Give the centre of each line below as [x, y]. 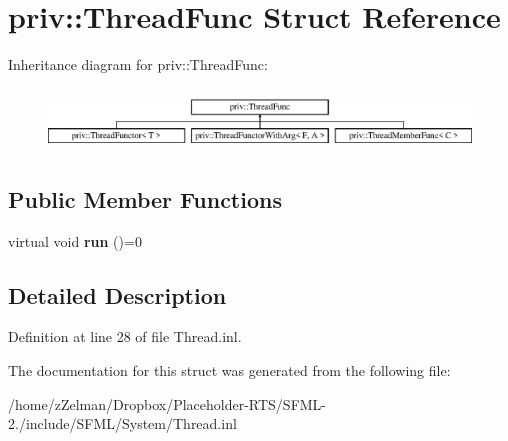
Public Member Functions [145, 198]
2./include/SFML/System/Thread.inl [122, 423]
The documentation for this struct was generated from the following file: [229, 370]
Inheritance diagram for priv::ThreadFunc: [138, 64]
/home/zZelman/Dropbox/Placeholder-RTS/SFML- [167, 403]
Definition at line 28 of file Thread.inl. [125, 336]
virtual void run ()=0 [75, 240]
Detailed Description [117, 294]
